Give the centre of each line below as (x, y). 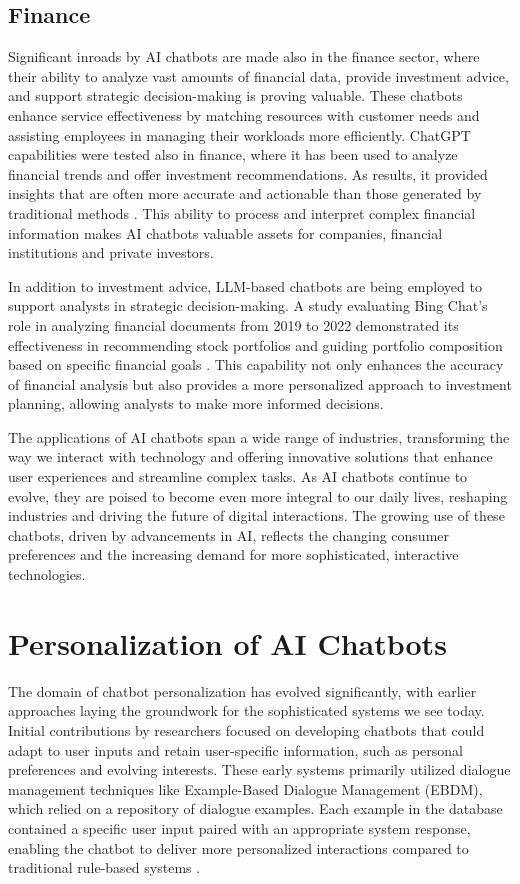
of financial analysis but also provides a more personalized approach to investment (260, 383)
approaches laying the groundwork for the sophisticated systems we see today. (246, 710)
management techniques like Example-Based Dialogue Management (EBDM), (245, 788)
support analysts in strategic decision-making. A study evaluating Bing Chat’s (248, 305)
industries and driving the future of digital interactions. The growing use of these (256, 515)
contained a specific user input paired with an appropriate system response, (239, 827)
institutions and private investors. (111, 252)
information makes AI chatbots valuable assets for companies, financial (225, 232)
